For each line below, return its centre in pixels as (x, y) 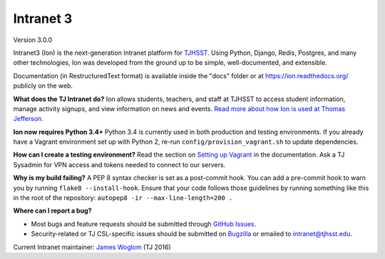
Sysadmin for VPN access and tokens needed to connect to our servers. (119, 164)
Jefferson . (29, 119)
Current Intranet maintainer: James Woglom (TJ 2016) (92, 247)
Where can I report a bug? (52, 211)
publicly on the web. (43, 86)
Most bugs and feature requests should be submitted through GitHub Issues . (144, 223)
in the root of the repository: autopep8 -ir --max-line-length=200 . (123, 198)
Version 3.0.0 (33, 40)
